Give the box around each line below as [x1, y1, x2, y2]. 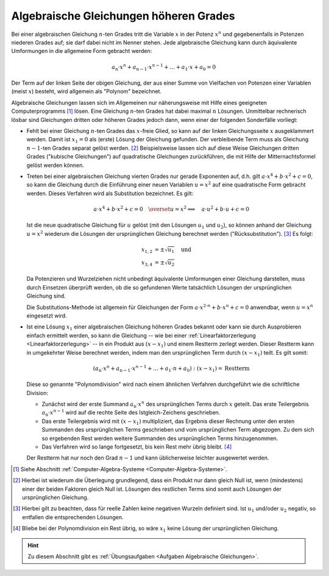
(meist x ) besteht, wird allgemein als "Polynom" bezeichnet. [11, 88, 161, 95]
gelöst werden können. [26, 162, 85, 169]
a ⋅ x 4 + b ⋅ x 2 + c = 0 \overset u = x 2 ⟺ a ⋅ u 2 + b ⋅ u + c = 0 [93, 205, 250, 213]
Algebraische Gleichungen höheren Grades [11, 9, 235, 23]
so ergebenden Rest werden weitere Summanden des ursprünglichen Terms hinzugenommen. [41, 435, 278, 442]
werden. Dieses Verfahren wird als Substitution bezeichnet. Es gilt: [26, 190, 194, 197]
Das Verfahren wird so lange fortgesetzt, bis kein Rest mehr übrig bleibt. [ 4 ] [41, 443, 232, 450]
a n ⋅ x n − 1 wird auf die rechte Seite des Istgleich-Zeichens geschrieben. [41, 408, 221, 418]
